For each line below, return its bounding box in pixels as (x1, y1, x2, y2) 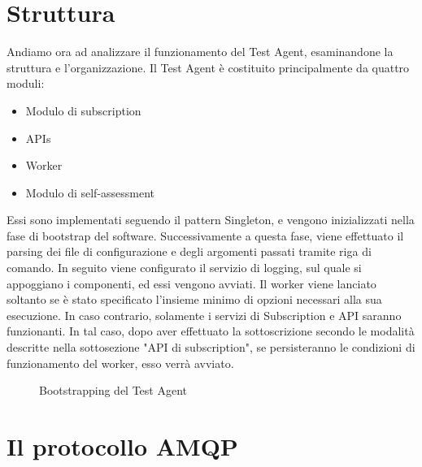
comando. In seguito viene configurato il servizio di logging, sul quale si (7, 259, 362, 276)
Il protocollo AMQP (7, 430, 238, 462)
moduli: (7, 75, 45, 92)
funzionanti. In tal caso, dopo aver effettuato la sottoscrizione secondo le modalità (7, 322, 415, 339)
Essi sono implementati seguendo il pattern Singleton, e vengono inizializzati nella (7, 211, 415, 228)
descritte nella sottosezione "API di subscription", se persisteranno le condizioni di (7, 339, 415, 356)
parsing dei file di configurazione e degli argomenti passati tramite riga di (7, 243, 372, 260)
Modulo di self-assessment (25, 184, 155, 201)
